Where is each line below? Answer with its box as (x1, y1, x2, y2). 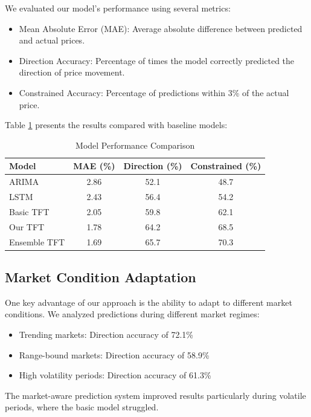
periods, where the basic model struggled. (5, 401, 159, 413)
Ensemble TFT (9, 235, 65, 248)
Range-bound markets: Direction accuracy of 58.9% (19, 348, 210, 361)
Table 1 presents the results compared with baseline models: (5, 118, 228, 131)
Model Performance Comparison (75, 138, 195, 151)
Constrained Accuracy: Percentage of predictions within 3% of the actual (19, 86, 289, 99)
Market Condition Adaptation (5, 268, 196, 286)
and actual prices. (19, 34, 85, 47)
